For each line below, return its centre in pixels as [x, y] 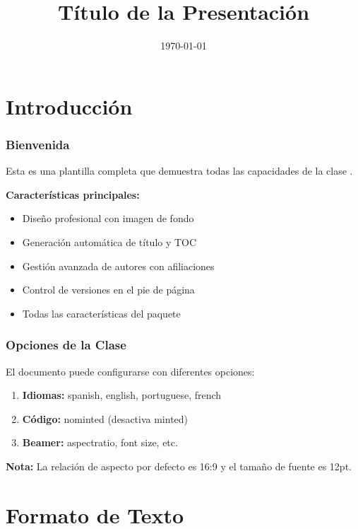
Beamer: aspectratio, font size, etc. [100, 442]
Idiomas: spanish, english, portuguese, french [122, 395]
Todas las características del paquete [101, 313]
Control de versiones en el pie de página [108, 290]
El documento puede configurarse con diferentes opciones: [130, 371]
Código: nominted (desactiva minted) [105, 418]
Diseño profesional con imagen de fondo [108, 218]
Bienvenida [38, 144]
